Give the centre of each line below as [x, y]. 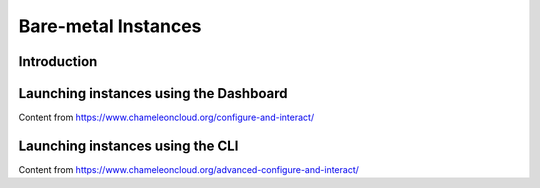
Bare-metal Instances [110, 26]
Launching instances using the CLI [128, 145]
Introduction [58, 61]
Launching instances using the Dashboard [153, 93]
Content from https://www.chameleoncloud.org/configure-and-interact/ [166, 117]
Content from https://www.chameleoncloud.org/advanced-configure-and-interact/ [189, 169]
